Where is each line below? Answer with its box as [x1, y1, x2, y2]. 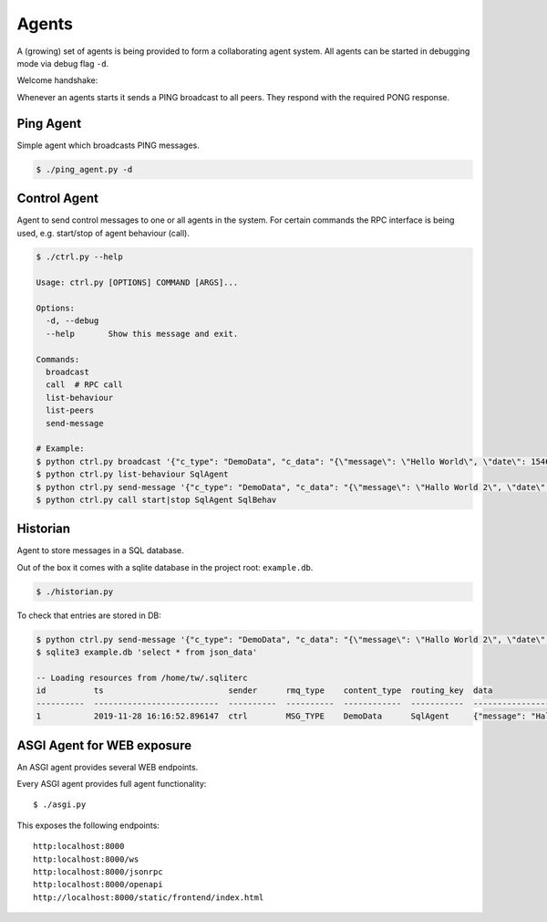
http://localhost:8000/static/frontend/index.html [33, 892, 264, 903]
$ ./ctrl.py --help [36, 252, 123, 262]
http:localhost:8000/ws [33, 854, 139, 864]
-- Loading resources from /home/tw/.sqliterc [36, 672, 248, 683]
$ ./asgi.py [33, 800, 87, 810]
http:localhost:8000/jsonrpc [33, 866, 163, 876]
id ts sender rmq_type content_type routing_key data [36, 686, 493, 696]
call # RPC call [46, 380, 123, 390]
